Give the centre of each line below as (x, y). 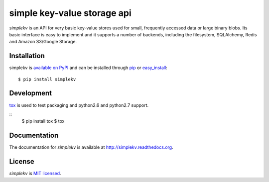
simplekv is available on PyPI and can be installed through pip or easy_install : (88, 68)
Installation (27, 56)
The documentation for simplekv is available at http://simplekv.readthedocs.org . (91, 147)
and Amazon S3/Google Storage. (43, 42)
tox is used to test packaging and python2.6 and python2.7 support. (79, 105)
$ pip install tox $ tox (43, 121)
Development (31, 93)
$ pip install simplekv (47, 79)
